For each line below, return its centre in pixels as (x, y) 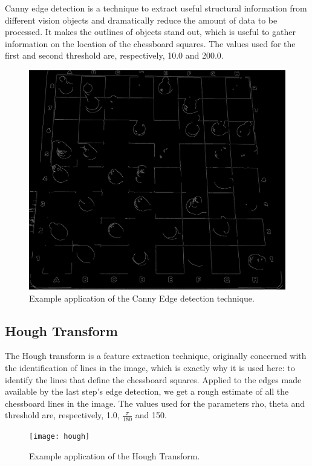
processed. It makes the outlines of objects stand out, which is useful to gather (150, 32)
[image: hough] (60, 437)
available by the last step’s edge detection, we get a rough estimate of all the (147, 391)
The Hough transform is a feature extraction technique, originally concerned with (156, 356)
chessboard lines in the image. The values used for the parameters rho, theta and (155, 403)
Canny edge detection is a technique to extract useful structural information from (156, 8)
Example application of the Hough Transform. (115, 455)
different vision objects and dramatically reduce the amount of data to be (141, 20)
